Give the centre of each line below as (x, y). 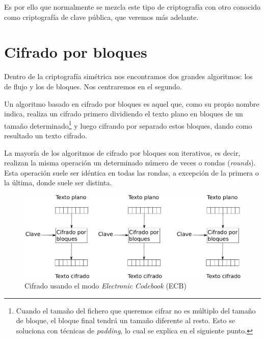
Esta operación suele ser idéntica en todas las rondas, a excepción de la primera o (131, 172)
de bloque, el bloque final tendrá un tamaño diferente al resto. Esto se (125, 320)
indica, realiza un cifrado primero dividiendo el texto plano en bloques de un (124, 114)
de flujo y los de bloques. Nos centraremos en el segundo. (93, 86)
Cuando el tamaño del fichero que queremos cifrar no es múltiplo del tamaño (136, 310)
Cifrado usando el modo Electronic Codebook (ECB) (105, 286)
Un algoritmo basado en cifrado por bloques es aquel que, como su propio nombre (132, 103)
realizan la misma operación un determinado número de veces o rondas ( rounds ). (130, 163)
